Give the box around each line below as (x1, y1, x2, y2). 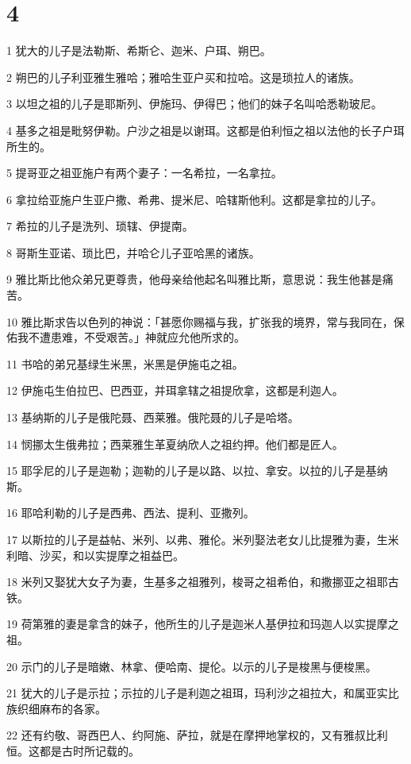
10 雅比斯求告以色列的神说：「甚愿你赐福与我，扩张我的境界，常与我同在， (6, 313, 394, 330)
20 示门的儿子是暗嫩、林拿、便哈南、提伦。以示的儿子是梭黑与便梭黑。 (6, 658, 377, 674)
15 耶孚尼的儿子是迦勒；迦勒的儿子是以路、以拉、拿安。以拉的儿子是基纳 (6, 462, 388, 479)
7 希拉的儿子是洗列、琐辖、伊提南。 (6, 218, 194, 234)
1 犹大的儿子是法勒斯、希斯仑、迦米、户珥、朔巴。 (6, 42, 271, 59)
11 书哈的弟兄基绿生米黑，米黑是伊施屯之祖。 (6, 355, 244, 372)
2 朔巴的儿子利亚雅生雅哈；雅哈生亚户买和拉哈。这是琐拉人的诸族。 (6, 68, 360, 85)
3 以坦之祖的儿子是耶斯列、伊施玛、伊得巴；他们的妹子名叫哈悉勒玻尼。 (6, 95, 382, 112)
